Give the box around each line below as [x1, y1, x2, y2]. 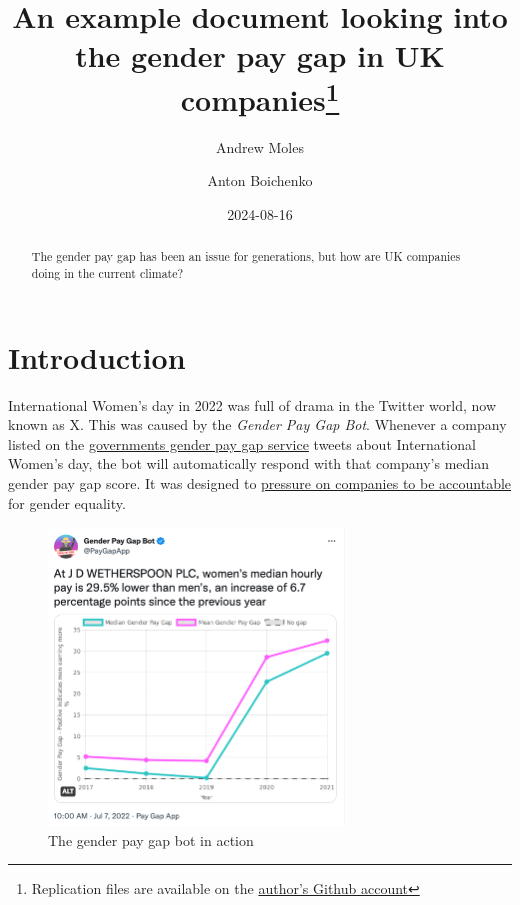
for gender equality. [8, 492, 126, 513]
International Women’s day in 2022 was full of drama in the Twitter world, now [8, 394, 496, 415]
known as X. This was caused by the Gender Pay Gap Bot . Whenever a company [8, 414, 507, 435]
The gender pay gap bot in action [48, 829, 254, 850]
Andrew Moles [215, 136, 304, 157]
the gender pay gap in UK [75, 35, 445, 76]
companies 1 [180, 74, 340, 119]
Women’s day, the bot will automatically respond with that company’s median [8, 453, 489, 474]
